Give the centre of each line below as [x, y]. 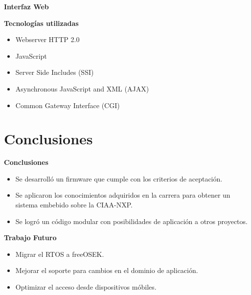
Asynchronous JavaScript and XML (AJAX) [82, 88]
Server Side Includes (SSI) [55, 72]
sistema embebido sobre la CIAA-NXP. [74, 205]
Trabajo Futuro [30, 238]
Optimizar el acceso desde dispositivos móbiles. [86, 287]
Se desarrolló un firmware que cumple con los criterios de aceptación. [119, 178]
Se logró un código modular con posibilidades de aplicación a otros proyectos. [131, 221]
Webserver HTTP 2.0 [47, 39]
